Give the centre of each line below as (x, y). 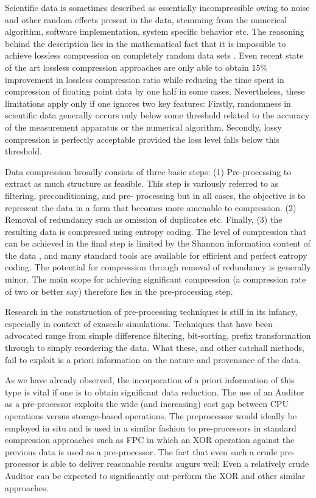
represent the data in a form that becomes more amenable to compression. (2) (151, 207)
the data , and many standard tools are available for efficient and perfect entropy (156, 255)
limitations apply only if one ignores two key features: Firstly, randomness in (148, 103)
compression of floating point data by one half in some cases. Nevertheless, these (155, 91)
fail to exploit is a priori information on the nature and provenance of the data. (153, 359)
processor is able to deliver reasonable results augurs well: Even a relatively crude (157, 464)
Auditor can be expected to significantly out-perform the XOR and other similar (155, 475)
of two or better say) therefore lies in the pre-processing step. (119, 291)
